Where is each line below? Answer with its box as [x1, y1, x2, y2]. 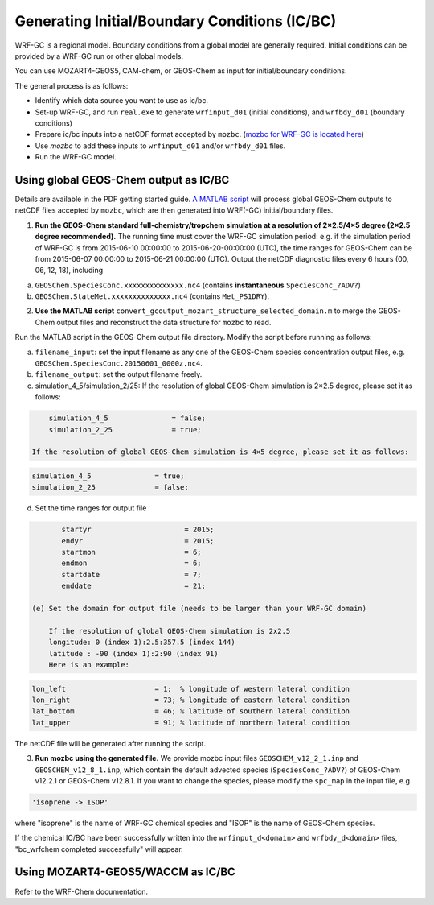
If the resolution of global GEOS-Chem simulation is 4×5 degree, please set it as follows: [31, 448, 409, 457]
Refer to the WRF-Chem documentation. [14, 886, 149, 896]
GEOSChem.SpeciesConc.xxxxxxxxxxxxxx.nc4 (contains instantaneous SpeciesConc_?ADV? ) [35, 280, 362, 290]
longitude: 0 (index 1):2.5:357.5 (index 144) [48, 638, 236, 647]
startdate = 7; [61, 570, 202, 579]
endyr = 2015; [61, 536, 215, 545]
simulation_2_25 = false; [31, 483, 189, 492]
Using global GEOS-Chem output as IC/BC [14, 173, 230, 187]
